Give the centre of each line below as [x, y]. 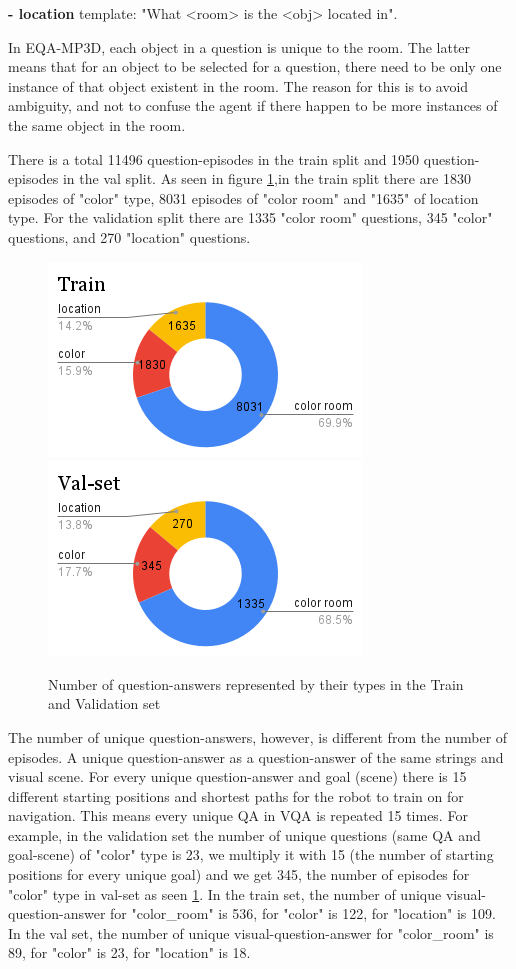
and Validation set [104, 703]
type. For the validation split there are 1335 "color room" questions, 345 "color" [250, 217]
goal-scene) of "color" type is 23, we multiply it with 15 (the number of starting [251, 854]
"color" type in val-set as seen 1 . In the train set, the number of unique [225, 893]
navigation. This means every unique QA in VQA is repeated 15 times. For [238, 815]
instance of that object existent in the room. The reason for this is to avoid [238, 85]
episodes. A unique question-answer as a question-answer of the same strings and [256, 756]
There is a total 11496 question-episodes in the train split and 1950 [214, 158]
